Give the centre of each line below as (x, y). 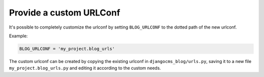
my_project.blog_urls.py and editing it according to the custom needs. (85, 68)
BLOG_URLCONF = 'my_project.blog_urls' (67, 49)
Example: (18, 36)
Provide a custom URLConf (65, 13)
